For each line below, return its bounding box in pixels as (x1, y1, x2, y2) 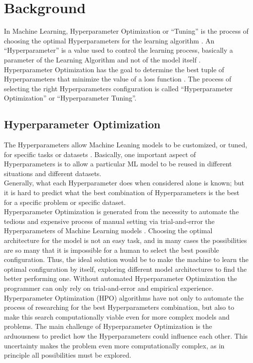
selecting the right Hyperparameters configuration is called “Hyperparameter (4, 83, 233, 93)
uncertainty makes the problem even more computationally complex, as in (4, 340, 225, 350)
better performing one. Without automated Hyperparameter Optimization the (4, 273, 237, 283)
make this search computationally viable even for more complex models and (4, 311, 230, 322)
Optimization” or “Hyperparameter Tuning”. (4, 93, 137, 103)
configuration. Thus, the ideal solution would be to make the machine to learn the (4, 254, 249, 264)
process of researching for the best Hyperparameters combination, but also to (4, 302, 235, 312)
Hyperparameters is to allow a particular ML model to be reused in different (4, 159, 232, 169)
